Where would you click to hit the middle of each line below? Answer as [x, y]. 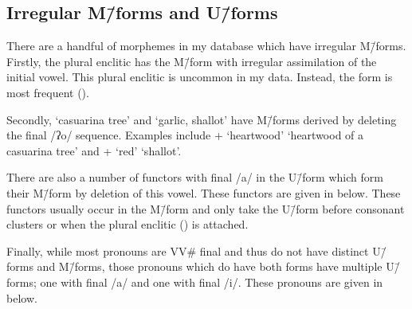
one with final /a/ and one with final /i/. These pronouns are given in [212, 282]
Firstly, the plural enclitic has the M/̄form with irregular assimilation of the [192, 61]
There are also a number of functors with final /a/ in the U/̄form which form [195, 177]
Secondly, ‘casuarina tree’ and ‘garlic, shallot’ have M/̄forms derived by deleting [202, 119]
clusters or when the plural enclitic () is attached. [128, 224]
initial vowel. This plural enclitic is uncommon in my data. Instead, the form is [200, 77]
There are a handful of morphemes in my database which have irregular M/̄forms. [206, 46]
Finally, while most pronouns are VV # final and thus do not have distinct [188, 250]
